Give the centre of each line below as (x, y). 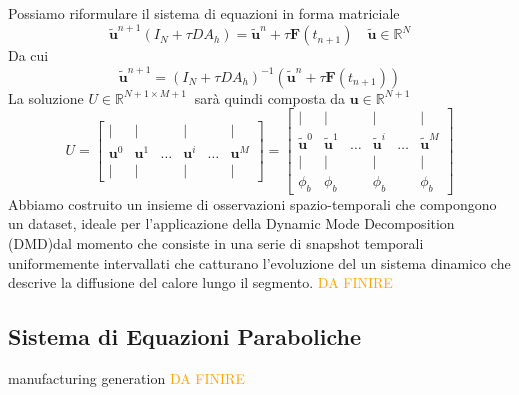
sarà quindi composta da (270, 97)
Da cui (28, 55)
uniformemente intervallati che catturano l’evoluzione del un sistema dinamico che (259, 262)
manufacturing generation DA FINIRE (126, 378)
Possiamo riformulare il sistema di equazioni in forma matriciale (204, 13)
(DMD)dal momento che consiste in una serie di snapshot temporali (216, 243)
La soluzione (46, 97)
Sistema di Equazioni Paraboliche (184, 336)
